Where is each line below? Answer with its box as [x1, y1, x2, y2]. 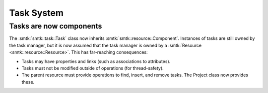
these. [21, 79, 35, 85]
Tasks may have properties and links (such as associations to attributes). [21, 58, 171, 64]
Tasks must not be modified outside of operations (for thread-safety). [21, 65, 164, 71]
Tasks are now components [9, 22, 102, 31]
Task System [9, 7, 64, 18]
